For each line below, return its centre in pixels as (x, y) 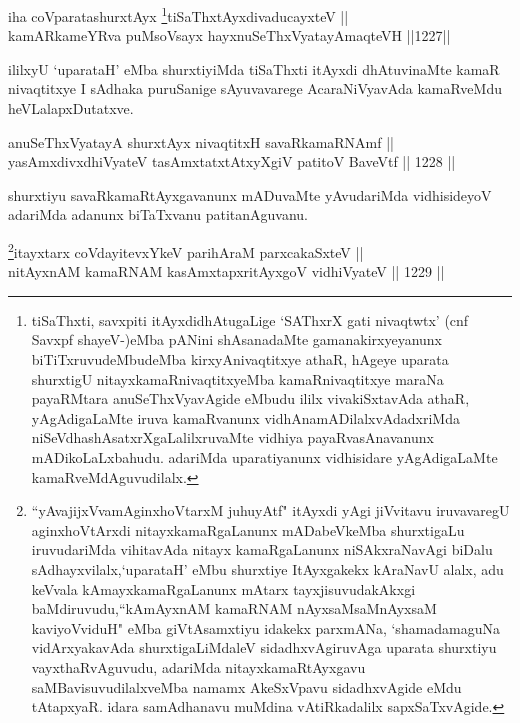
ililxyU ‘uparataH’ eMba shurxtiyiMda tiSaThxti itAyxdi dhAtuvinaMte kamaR (254, 68)
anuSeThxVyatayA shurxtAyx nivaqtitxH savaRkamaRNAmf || (201, 141)
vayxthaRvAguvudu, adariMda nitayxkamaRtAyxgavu (198, 666)
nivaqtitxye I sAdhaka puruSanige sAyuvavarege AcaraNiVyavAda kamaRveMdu (255, 88)
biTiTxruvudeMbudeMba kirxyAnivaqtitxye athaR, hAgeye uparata (240, 359)
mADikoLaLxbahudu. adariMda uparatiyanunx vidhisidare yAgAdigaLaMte (264, 457)
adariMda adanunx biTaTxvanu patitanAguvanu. (158, 214)
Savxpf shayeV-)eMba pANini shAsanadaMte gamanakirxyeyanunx (237, 339)
